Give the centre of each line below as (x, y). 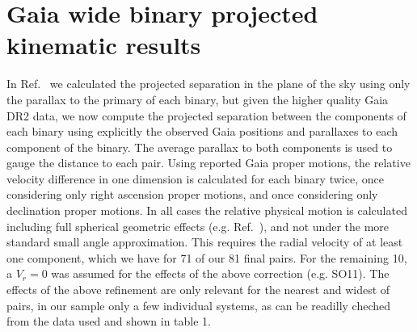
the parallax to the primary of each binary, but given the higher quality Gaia (198, 99)
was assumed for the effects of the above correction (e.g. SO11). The (220, 273)
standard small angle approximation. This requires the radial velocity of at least (205, 242)
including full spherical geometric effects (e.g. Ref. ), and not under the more (198, 226)
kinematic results (104, 45)
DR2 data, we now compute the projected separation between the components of (206, 115)
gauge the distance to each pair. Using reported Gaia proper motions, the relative (208, 163)
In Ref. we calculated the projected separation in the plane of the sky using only (208, 84)
